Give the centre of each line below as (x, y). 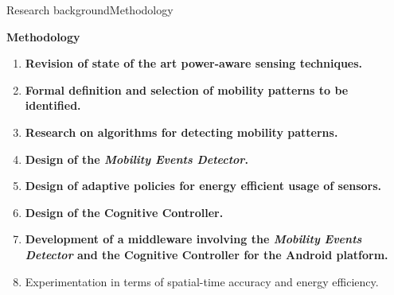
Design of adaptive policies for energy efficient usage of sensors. (203, 186)
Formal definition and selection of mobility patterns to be (187, 89)
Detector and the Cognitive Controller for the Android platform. (207, 254)
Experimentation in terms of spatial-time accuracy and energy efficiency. (202, 281)
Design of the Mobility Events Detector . (137, 159)
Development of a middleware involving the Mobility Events (193, 239)
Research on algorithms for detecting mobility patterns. (181, 132)
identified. (53, 105)
